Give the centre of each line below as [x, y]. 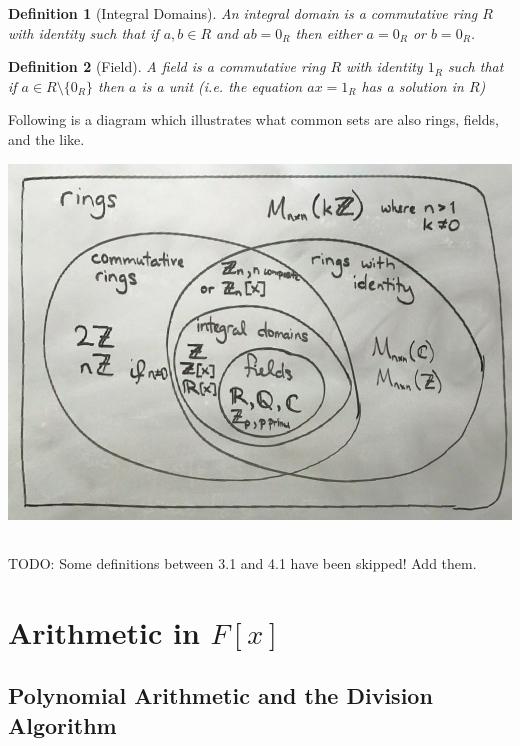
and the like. [46, 138]
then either [328, 32]
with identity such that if [83, 32]
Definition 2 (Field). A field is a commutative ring [167, 66]
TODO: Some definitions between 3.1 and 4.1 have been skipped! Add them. [242, 562]
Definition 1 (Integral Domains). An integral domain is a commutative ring [243, 13]
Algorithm [62, 724]
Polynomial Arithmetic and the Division [220, 695]
